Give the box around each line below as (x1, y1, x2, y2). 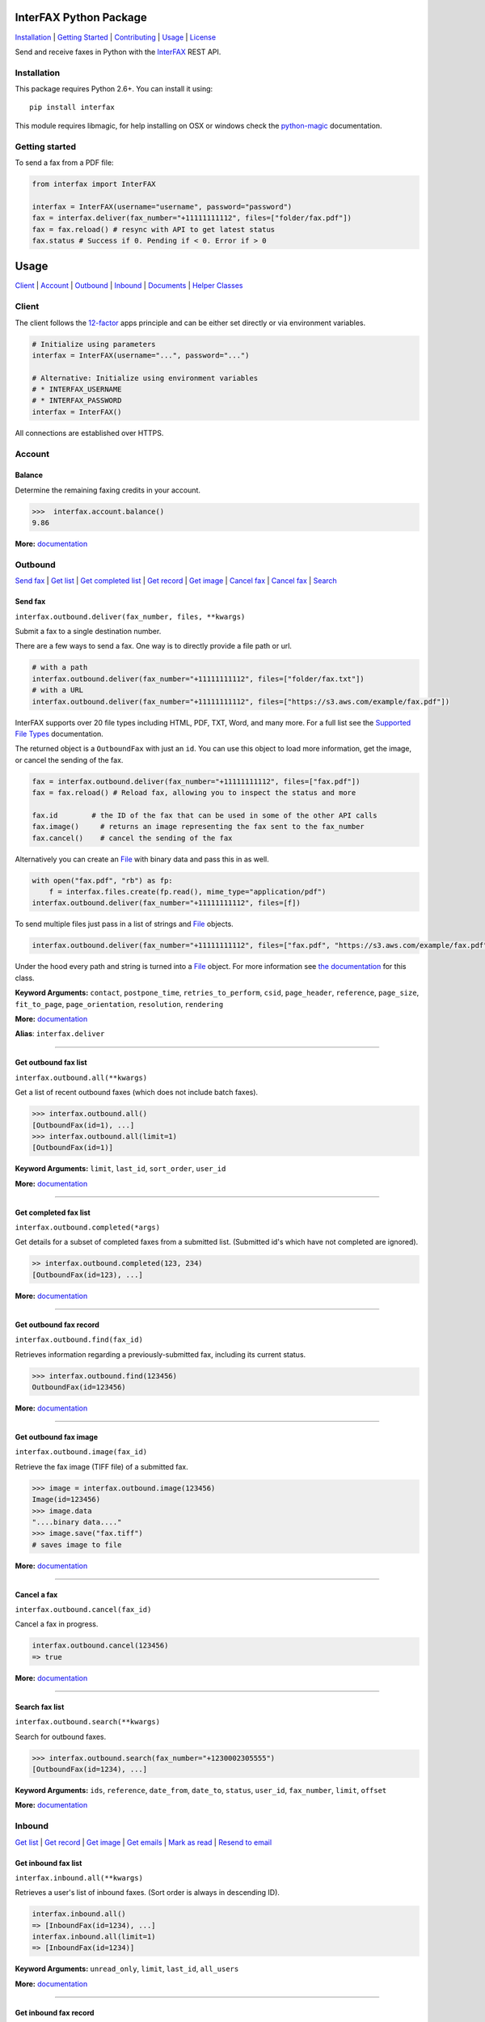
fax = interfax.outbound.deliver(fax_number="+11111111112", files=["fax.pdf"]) (32, 776, 361, 786)
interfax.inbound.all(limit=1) (32, 1932, 157, 1941)
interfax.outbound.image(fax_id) (15, 1448, 148, 1457)
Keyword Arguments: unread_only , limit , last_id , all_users (15, 1964, 239, 1973)
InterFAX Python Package (15, 11, 147, 24)
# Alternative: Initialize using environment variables (32, 373, 259, 383)
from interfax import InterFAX (32, 179, 157, 188)
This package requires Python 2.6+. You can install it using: (15, 84, 213, 94)
